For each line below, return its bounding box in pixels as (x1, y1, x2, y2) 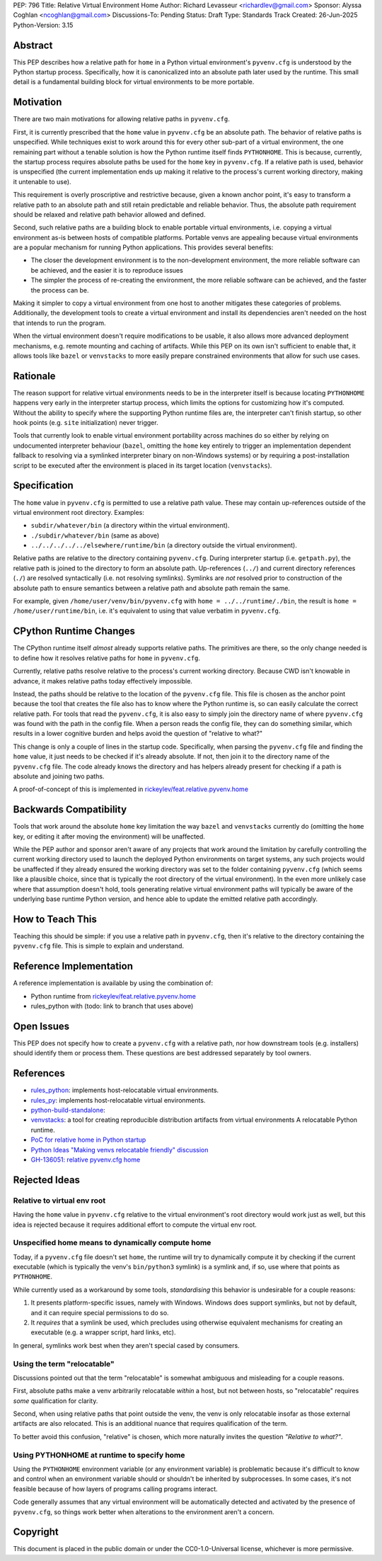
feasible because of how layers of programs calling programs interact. (13, 1485, 219, 1493)
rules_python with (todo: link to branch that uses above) (30, 1002, 194, 1011)
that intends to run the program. (13, 319, 106, 327)
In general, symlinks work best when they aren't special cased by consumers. (13, 1341, 240, 1349)
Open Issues (13, 1020, 70, 1032)
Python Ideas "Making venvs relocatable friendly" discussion (30, 1145, 209, 1154)
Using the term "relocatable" (13, 1358, 115, 1368)
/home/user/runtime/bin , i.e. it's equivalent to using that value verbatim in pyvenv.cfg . (13, 606, 281, 615)
